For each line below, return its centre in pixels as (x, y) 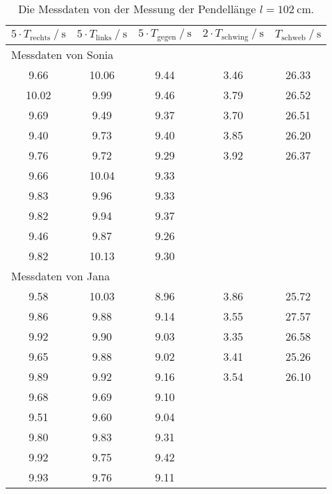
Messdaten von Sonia (63, 54)
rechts (40, 37)
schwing (235, 37)
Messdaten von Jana (61, 275)
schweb (294, 37)
